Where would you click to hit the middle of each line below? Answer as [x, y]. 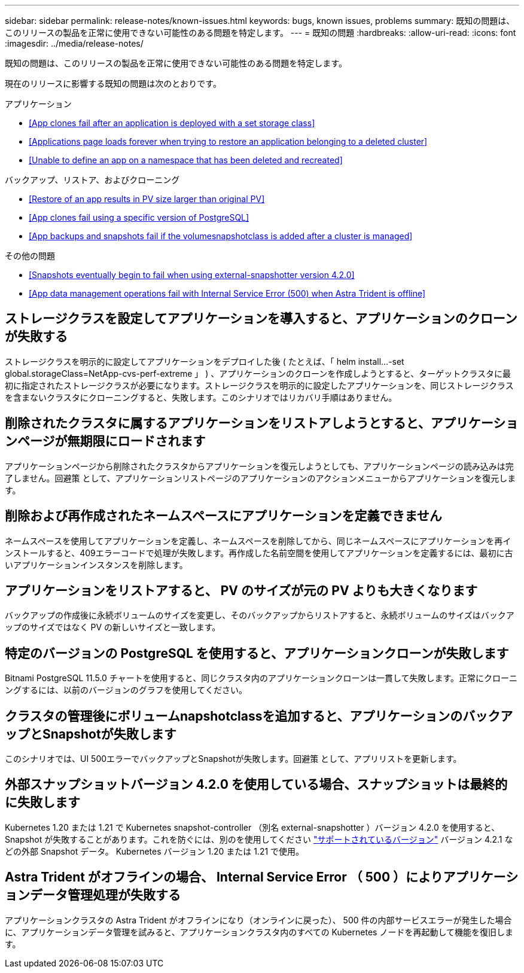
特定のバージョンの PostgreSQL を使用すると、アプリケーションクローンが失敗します [257, 653]
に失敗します [42, 803]
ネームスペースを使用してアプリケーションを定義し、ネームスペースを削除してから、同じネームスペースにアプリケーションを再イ [258, 541]
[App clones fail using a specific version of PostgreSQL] [139, 217]
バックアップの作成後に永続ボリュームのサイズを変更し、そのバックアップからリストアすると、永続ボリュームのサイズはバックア [260, 615]
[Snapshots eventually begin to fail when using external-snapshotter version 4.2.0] [192, 275]
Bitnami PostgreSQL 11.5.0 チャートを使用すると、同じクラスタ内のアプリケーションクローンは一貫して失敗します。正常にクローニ [261, 678]
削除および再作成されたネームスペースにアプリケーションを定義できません [223, 516]
